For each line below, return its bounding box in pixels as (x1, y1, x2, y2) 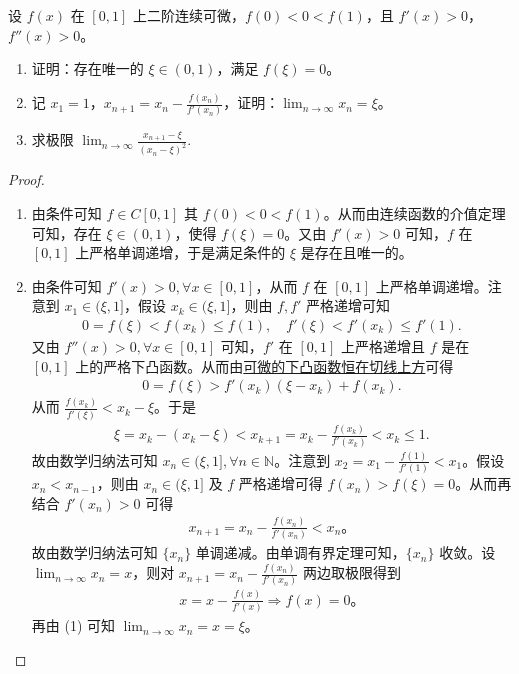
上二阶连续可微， (132, 5, 245, 25)
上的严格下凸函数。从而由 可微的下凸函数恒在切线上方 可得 (75, 355, 454, 376)
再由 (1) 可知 (31, 615, 116, 636)
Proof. (8, 169, 45, 190)
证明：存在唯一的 (31, 58, 144, 79)
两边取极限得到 (302, 562, 401, 583)
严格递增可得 (238, 473, 323, 494)
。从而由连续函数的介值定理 (323, 202, 506, 223)
